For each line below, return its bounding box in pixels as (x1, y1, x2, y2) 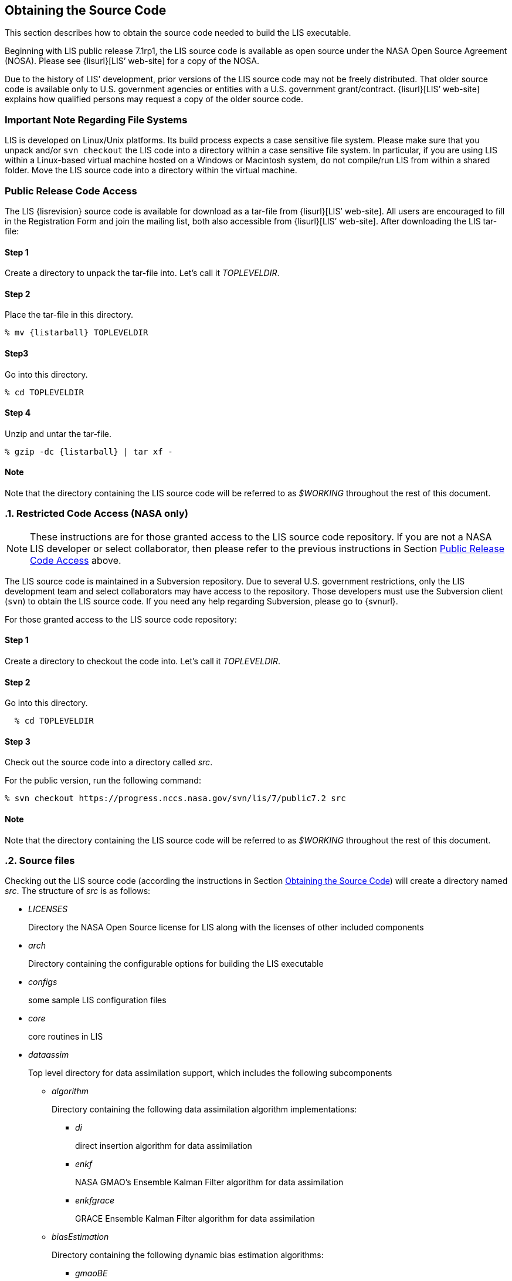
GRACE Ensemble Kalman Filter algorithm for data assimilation (75, 1213, 315, 1224)
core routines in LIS (28, 1031, 103, 1042)
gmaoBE (75, 1268, 108, 1279)
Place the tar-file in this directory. (5, 310, 133, 320)
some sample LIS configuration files (28, 995, 167, 1006)
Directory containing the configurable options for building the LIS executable (28, 959, 324, 969)
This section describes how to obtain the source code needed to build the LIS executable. (5, 28, 351, 38)
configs (28, 977, 57, 987)
